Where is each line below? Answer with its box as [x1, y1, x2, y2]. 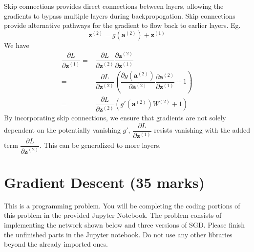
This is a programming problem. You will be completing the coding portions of [4, 200, 240, 210]
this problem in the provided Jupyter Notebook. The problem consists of [4, 210, 222, 220]
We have [4, 40, 29, 50]
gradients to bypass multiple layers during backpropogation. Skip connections [4, 10, 235, 21]
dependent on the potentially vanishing [4, 125, 121, 135]
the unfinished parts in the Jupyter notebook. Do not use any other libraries [4, 229, 233, 239]
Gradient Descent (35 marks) [4, 172, 205, 192]
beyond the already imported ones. [4, 239, 108, 249]
